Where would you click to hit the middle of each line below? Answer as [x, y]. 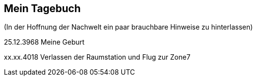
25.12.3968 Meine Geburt [44, 42]
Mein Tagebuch [43, 8]
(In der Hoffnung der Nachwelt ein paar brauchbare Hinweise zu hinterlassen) [128, 27]
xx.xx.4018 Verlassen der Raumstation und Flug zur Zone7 [97, 57]
